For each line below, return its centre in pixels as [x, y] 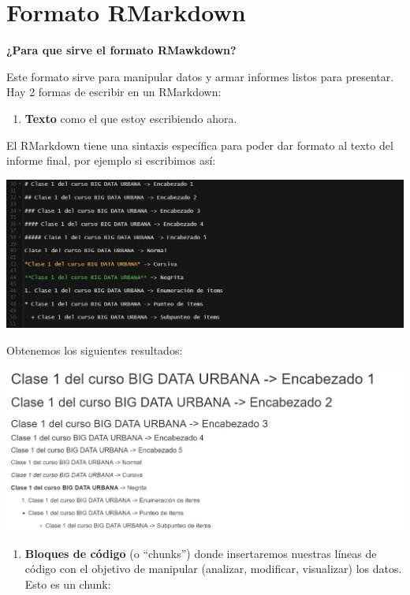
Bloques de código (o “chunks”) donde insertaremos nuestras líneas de [201, 553]
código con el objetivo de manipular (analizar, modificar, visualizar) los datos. [213, 569]
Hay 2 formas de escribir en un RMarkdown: [114, 92]
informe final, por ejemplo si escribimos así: [111, 160]
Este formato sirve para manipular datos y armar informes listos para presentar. [200, 76]
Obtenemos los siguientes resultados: [95, 350]
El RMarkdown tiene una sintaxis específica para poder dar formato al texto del [200, 145]
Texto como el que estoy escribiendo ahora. [131, 118]
